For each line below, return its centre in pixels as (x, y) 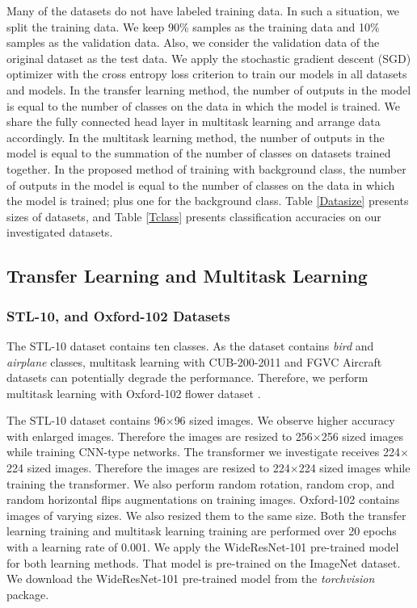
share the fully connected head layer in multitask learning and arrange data (194, 122)
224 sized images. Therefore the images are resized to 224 (148, 468)
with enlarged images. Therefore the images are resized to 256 (160, 436)
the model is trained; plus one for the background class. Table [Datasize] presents (208, 201)
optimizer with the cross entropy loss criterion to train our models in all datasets (207, 74)
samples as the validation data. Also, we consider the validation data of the (193, 42)
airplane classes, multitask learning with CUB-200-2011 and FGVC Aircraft (194, 361)
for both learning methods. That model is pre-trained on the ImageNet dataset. (204, 562)
